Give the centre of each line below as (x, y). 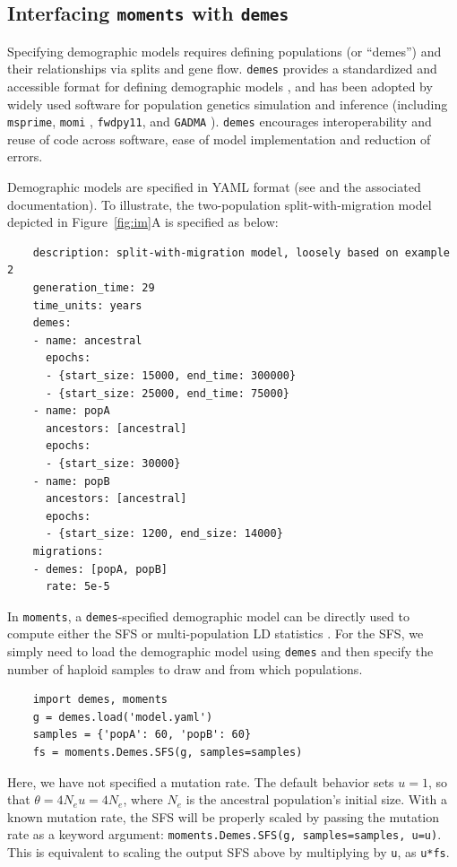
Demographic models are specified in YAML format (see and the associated (214, 187)
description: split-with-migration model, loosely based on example (241, 252)
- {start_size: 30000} (113, 463)
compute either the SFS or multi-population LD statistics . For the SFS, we (216, 633)
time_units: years (87, 305)
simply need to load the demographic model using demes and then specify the (220, 650)
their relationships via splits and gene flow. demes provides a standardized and (222, 69)
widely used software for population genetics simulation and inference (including (228, 104)
